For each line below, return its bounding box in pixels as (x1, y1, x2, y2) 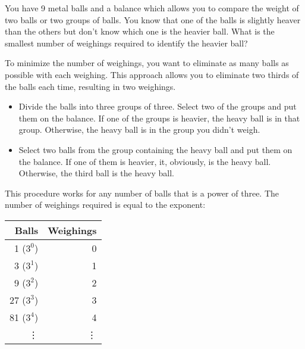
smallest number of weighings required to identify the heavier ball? (5, 36, 248, 49)
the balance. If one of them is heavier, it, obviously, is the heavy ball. (18, 155, 271, 167)
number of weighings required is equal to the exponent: (5, 198, 206, 211)
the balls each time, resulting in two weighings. (5, 80, 176, 92)
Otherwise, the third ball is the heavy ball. (18, 167, 174, 179)
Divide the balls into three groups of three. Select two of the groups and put (18, 100, 297, 113)
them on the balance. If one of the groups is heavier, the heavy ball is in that (18, 111, 300, 124)
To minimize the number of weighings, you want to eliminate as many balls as (5, 57, 289, 69)
